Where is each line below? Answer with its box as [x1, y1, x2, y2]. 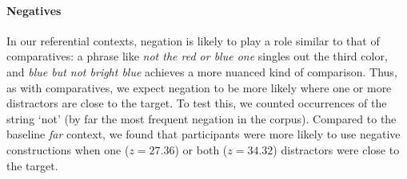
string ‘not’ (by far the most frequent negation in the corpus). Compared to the [6, 110, 397, 126]
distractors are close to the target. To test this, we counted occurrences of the [6, 95, 387, 111]
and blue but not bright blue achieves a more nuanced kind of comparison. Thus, [6, 63, 397, 80]
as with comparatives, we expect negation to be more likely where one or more [6, 79, 392, 95]
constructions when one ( [6, 141, 130, 158]
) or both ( [174, 141, 228, 158]
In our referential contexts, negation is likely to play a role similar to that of [6, 32, 380, 49]
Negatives [6, 2, 62, 18]
